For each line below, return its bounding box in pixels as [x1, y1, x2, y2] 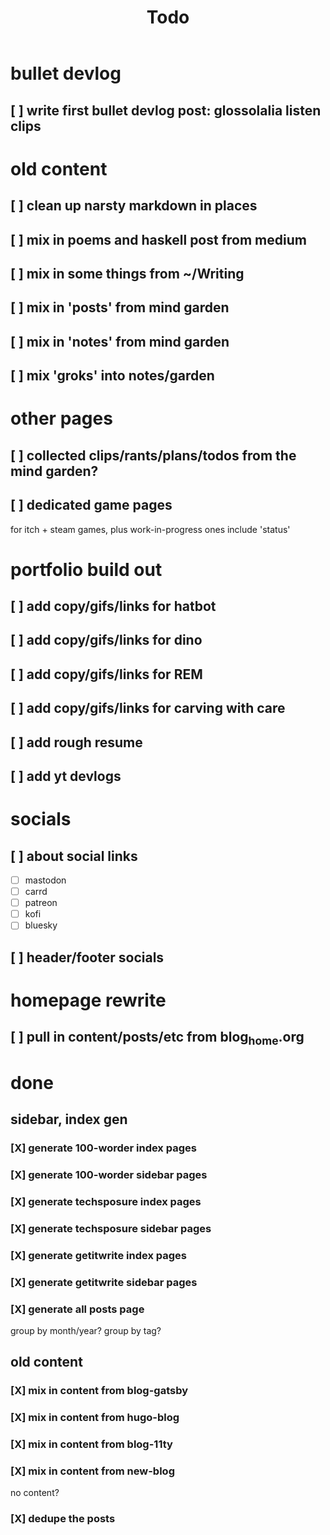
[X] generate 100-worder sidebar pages [10, 1167, 208, 1181]
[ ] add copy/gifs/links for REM [10, 666, 203, 683]
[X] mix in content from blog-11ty [10, 1437, 173, 1451]
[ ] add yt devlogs [10, 768, 122, 785]
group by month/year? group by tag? [10, 1324, 162, 1336]
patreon [24, 897, 58, 909]
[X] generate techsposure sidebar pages [10, 1221, 212, 1235]
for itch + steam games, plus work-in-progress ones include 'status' [10, 523, 291, 535]
